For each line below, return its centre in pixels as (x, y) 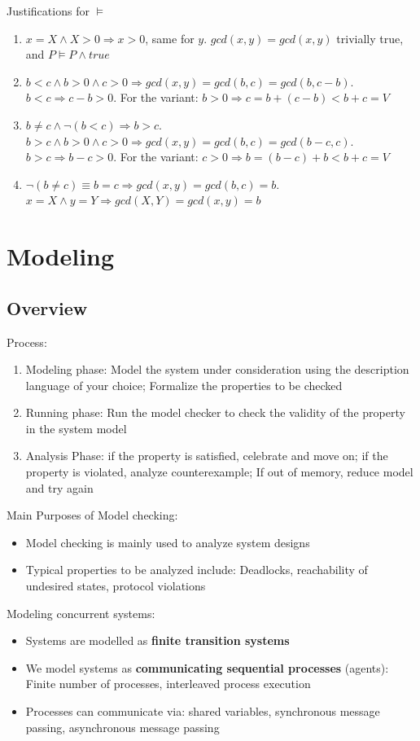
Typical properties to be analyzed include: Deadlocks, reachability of (197, 570)
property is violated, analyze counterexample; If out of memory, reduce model (219, 472)
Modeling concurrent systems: (81, 613)
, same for (170, 38)
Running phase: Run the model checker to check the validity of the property (215, 412)
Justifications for (48, 11)
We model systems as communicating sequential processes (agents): (207, 667)
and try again (59, 487)
